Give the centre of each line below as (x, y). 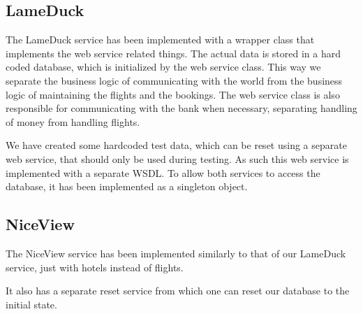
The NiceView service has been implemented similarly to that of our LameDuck (176, 253)
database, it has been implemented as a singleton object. (127, 186)
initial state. (31, 304)
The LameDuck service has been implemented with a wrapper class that (160, 40)
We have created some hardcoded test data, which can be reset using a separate (176, 145)
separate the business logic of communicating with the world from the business (174, 80)
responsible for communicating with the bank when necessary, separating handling (181, 108)
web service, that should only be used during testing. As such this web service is (177, 158)
